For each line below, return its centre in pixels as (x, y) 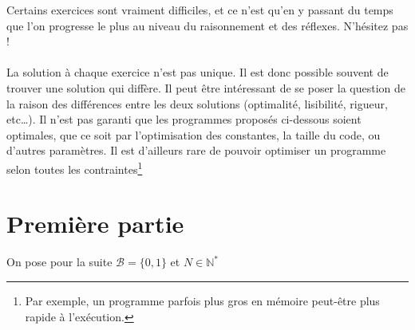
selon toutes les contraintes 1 (75, 167)
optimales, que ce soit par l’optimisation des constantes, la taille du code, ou (194, 134)
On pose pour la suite (59, 262)
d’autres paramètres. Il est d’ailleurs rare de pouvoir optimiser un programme (196, 150)
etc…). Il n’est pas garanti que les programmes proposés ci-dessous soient (184, 119)
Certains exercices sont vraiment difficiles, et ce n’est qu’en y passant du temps (200, 10)
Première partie (95, 224)
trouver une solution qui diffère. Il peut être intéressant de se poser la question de (206, 87)
